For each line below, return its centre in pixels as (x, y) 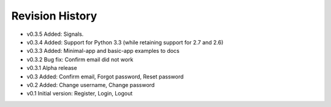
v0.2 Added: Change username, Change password (91, 85)
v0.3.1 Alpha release (52, 68)
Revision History (54, 16)
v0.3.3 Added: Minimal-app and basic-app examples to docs (103, 51)
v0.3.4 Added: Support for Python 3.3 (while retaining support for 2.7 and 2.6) (125, 42)
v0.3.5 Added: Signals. (55, 34)
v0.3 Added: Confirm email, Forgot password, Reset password (105, 77)
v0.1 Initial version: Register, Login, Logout (80, 94)
